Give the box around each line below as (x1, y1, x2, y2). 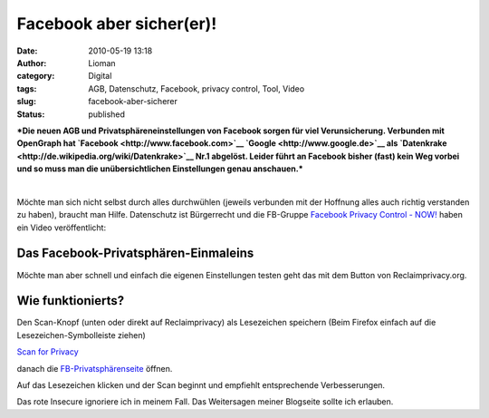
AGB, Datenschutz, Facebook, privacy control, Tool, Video (88, 83, 305, 94)
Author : (16, 57, 47, 68)
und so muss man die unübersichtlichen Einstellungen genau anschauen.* (16, 163, 303, 174)
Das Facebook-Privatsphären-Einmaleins (16, 246, 254, 261)
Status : (16, 109, 45, 120)
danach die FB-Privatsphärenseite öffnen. (16, 363, 173, 374)
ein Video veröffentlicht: (16, 222, 107, 233)
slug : (16, 96, 36, 107)
